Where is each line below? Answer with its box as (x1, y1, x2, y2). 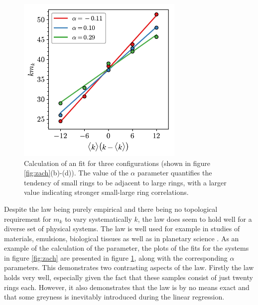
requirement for (4, 213, 51, 224)
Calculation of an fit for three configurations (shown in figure (24, 157, 211, 168)
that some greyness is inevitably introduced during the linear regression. (4, 292, 225, 302)
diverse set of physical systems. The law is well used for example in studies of (4, 223, 240, 234)
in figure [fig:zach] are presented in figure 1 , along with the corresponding (4, 252, 228, 263)
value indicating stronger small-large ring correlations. (24, 187, 189, 197)
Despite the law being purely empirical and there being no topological (4, 203, 218, 214)
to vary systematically (65, 213, 132, 224)
